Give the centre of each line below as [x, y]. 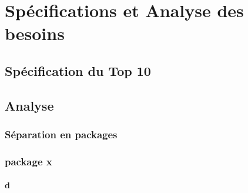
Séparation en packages [61, 134]
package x [29, 161]
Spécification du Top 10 [78, 70]
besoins [35, 33]
